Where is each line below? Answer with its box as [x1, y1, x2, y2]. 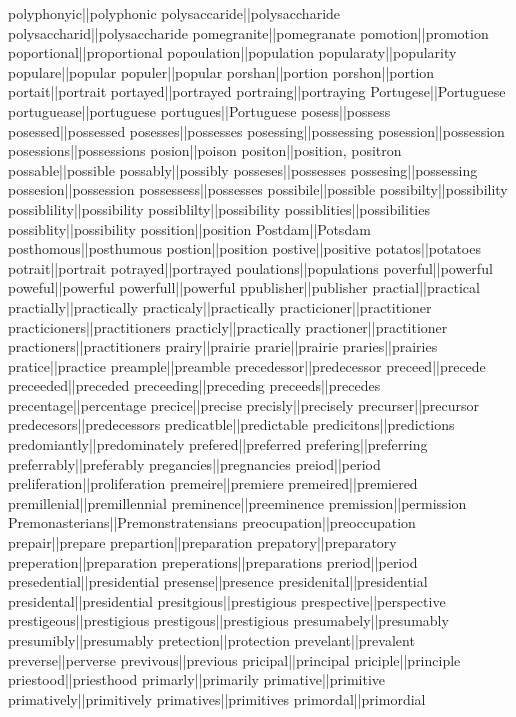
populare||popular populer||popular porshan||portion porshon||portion [8, 61, 435, 82]
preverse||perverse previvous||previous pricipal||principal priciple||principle [8, 649, 461, 670]
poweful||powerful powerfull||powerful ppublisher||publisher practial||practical [8, 277, 480, 298]
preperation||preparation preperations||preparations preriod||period [8, 551, 418, 572]
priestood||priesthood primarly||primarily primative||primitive [8, 669, 386, 690]
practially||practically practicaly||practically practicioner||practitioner [8, 296, 432, 317]
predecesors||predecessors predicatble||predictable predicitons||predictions [8, 414, 455, 435]
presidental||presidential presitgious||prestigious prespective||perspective [8, 590, 446, 611]
